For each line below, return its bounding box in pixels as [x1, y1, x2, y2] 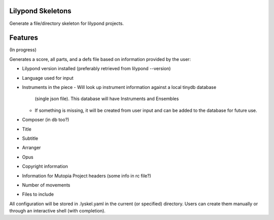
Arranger [22, 145, 41, 151]
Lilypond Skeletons [9, 7, 72, 15]
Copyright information [22, 163, 68, 170]
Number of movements [22, 182, 71, 188]
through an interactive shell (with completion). [9, 208, 106, 214]
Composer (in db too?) [22, 117, 70, 123]
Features [9, 34, 38, 42]
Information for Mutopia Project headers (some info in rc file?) [22, 173, 152, 179]
